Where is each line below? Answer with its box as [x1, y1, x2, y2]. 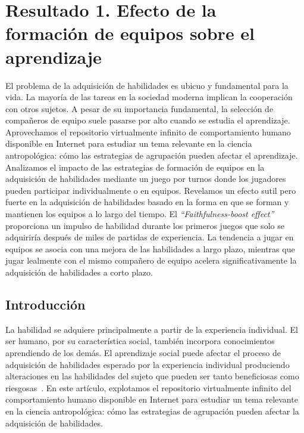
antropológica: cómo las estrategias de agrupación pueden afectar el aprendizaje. [5, 149, 298, 162]
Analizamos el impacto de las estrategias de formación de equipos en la [5, 160, 265, 173]
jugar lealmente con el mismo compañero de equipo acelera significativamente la [5, 254, 297, 267]
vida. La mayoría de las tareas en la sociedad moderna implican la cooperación [5, 91, 293, 103]
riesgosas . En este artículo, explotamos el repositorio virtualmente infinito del [5, 381, 292, 394]
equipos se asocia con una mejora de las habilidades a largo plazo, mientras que [5, 242, 295, 255]
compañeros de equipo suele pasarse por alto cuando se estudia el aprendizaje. [5, 114, 290, 126]
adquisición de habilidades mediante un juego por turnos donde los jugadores [5, 172, 286, 185]
